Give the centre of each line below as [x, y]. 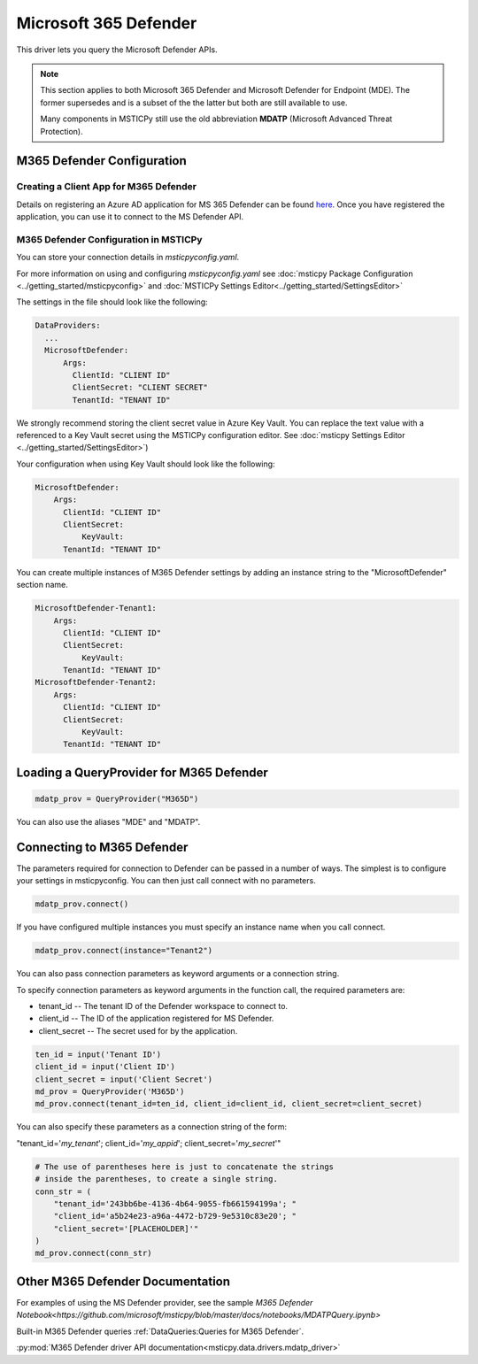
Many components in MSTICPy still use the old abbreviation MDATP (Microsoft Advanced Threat [216, 119]
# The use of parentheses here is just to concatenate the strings [185, 1167]
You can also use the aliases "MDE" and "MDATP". [108, 822]
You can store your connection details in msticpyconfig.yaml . [128, 258]
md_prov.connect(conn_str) [93, 1253]
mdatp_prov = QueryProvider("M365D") [117, 799]
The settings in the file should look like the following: [112, 302]
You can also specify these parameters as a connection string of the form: [152, 1127]
